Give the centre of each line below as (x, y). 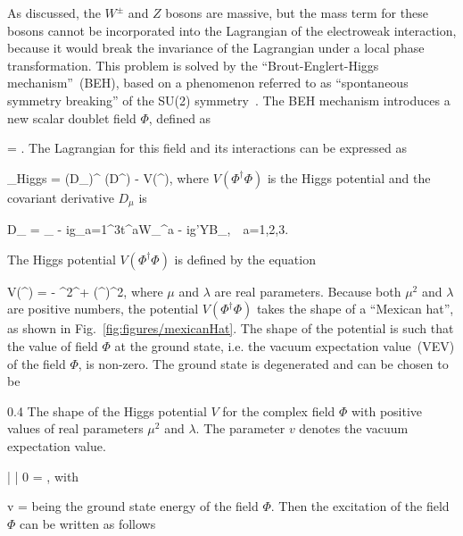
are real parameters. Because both (308, 291)
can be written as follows (88, 523)
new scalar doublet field (72, 117)
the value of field (53, 345)
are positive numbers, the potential (103, 309)
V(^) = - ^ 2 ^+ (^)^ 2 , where (85, 291)
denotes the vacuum (354, 428)
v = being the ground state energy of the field (133, 506)
